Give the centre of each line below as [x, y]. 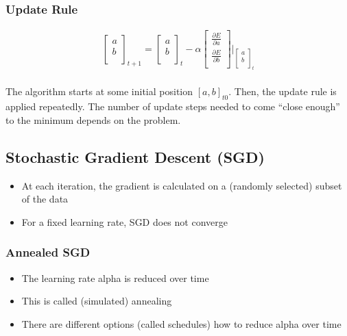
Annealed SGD [48, 252]
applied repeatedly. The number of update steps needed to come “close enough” [173, 106]
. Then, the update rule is [283, 91]
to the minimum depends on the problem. [93, 119]
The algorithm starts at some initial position [99, 91]
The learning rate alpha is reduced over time [115, 277]
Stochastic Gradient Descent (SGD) [135, 156]
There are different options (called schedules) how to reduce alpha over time [181, 323]
